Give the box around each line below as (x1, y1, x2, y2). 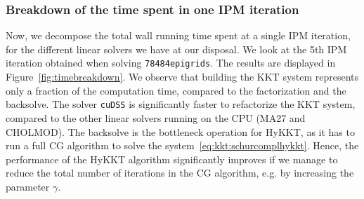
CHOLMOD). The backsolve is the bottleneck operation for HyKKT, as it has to (6, 124, 355, 139)
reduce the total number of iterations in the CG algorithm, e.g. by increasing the (6, 165, 354, 180)
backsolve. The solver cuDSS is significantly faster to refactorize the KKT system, (6, 97, 356, 111)
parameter (6, 179, 50, 193)
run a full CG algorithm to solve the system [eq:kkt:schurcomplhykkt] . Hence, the (6, 138, 359, 153)
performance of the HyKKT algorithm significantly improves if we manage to (6, 151, 338, 166)
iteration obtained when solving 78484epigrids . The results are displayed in (6, 55, 336, 70)
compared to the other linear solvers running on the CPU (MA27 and (6, 110, 306, 125)
